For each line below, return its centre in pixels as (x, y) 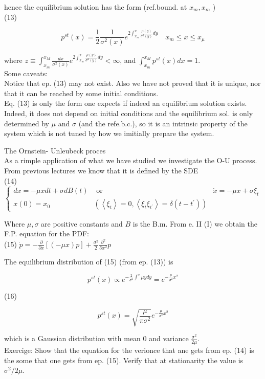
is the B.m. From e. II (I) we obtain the (195, 223)
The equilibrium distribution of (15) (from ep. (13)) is (89, 262)
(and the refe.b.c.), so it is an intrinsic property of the (163, 123)
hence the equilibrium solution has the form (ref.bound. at (96, 7)
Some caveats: (26, 73)
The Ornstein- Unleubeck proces (55, 150)
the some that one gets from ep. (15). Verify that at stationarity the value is (124, 360)
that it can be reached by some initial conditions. (81, 93)
